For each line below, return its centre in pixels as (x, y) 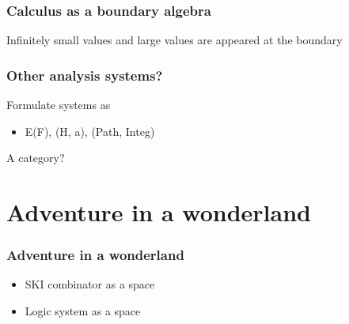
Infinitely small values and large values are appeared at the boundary (174, 40)
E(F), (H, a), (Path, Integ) (90, 131)
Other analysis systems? (85, 75)
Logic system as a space (83, 311)
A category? (36, 158)
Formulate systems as (59, 105)
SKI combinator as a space (90, 284)
